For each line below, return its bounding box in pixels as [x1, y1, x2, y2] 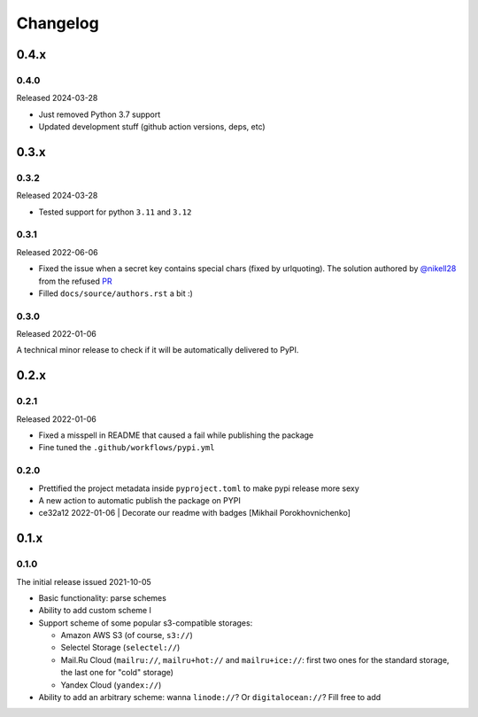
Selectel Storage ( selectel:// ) [60, 643, 181, 653]
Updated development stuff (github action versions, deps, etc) [38, 121, 266, 132]
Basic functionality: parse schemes [38, 592, 167, 603]
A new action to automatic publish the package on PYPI [38, 495, 241, 505]
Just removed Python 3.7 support [38, 109, 161, 120]
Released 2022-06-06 [16, 246, 98, 257]
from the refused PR [38, 276, 112, 286]
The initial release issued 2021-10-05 [16, 576, 152, 587]
